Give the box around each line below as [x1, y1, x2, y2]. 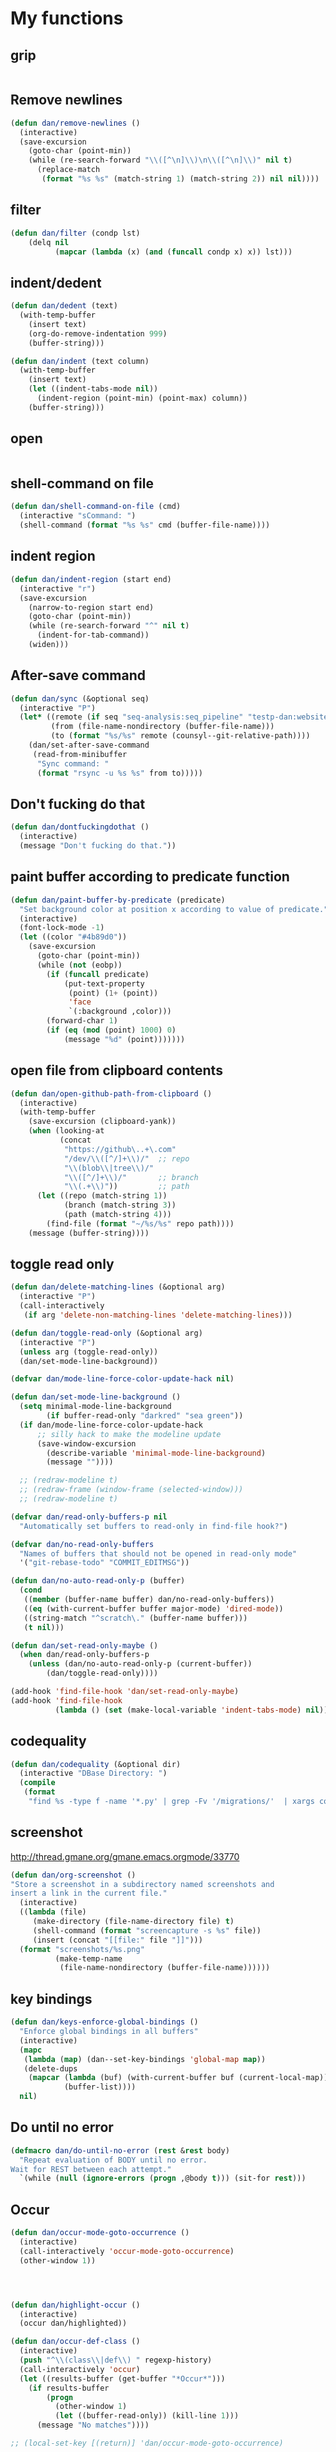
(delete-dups [23, 2063, 78, 2074]
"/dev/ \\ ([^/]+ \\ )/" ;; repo [63, 1153, 190, 1164]
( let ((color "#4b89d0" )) [19, 932, 128, 942]
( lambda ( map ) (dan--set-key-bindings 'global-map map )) [23, 2054, 267, 2064]
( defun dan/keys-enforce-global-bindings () [10, 2017, 199, 2027]
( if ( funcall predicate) [46, 969, 150, 979]
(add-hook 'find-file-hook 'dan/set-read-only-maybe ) [10, 1687, 240, 1697]
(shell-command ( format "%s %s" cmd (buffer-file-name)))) [19, 520, 271, 531]
